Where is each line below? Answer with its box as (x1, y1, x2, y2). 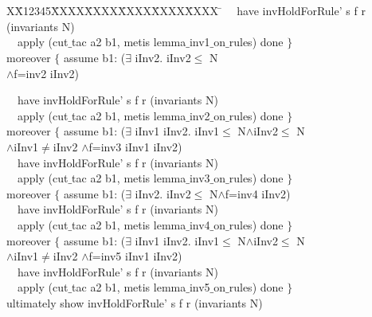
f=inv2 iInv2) (14, 65, 80, 81)
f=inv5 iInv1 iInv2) (88, 248, 182, 264)
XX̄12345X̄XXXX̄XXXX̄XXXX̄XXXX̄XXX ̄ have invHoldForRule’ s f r (6, 2, 366, 19)
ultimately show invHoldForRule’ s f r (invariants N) (6, 294, 263, 311)
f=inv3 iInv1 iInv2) (88, 139, 182, 155)
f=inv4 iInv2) (225, 185, 291, 202)
